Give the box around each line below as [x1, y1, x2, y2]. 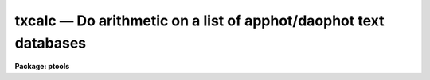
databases [14, 34, 87, 51]
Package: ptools [14, 62, 70, 71]
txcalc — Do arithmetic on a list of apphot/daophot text [14, 12, 385, 29]
